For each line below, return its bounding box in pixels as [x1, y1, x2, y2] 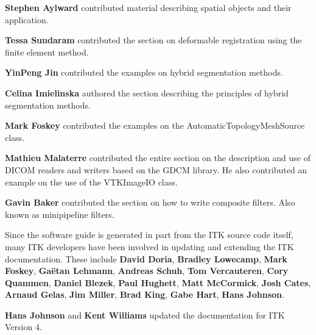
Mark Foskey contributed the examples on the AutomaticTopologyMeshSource [5, 119, 305, 132]
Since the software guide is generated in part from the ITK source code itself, [5, 228, 293, 241]
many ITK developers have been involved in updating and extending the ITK [5, 240, 294, 253]
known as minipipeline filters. [5, 207, 114, 220]
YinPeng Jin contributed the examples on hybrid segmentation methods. [5, 66, 283, 79]
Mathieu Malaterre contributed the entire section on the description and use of [5, 151, 311, 164]
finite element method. [5, 45, 89, 58]
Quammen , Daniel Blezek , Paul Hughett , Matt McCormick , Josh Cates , [5, 276, 311, 289]
